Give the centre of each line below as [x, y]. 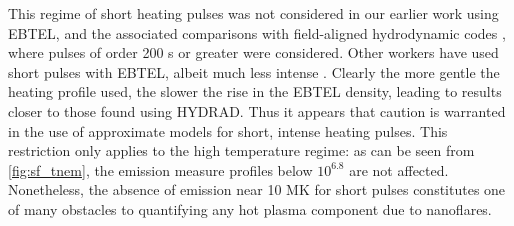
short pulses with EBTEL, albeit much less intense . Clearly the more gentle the [254, 71]
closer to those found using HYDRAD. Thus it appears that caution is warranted [257, 110]
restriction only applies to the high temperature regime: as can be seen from [241, 150]
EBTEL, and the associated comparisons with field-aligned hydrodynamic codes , [257, 32]
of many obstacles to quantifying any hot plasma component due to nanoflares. [250, 208]
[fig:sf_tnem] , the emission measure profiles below [160, 169]
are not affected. [399, 169]
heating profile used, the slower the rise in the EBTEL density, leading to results [255, 91]
